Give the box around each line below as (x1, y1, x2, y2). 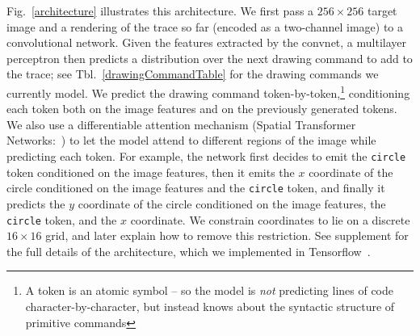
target (367, 2, 397, 19)
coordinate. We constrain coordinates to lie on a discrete (130, 211, 410, 228)
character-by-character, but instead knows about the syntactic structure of (25, 297, 395, 314)
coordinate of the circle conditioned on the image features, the (78, 195, 386, 212)
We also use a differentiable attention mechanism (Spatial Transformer (6, 115, 356, 132)
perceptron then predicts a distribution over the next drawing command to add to (6, 49, 413, 66)
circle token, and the (6, 211, 117, 228)
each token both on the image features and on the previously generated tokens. (6, 100, 397, 117)
